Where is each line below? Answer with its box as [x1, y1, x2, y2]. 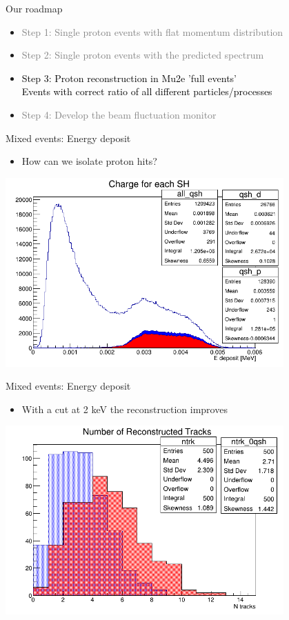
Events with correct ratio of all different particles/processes [21, 84, 272, 99]
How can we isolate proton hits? [21, 154, 157, 168]
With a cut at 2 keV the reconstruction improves [21, 401, 228, 416]
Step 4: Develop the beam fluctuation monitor [21, 107, 217, 121]
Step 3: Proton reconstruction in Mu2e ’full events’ [21, 70, 237, 85]
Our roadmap [6, 1, 63, 15]
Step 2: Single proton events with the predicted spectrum [21, 48, 264, 62]
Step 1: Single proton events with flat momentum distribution [21, 24, 283, 39]
